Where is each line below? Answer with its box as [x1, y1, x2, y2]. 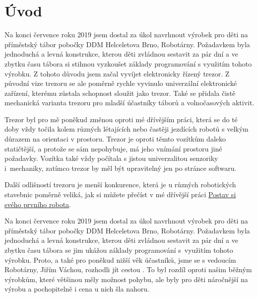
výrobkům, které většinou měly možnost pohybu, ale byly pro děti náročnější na [4, 274, 248, 284]
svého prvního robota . [4, 199, 71, 209]
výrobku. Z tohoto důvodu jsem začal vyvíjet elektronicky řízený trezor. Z [4, 68, 230, 78]
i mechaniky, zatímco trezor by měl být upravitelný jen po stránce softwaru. [4, 162, 237, 173]
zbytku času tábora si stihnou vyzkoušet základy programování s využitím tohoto [4, 58, 252, 69]
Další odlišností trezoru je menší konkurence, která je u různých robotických [4, 179, 236, 190]
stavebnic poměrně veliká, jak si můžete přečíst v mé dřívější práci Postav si [4, 189, 236, 200]
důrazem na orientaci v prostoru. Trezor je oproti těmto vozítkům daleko [4, 134, 226, 144]
